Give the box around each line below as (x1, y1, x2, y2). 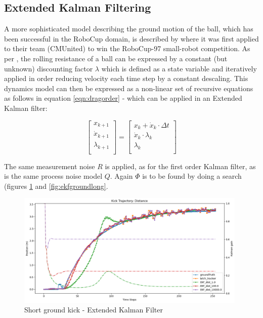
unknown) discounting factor (4, 63, 93, 73)
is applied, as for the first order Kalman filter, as (105, 161, 256, 171)
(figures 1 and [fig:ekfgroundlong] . (4, 180, 108, 191)
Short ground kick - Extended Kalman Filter (24, 304, 163, 315)
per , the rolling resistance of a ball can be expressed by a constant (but (4, 53, 228, 63)
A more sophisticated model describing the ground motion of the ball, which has (4, 23, 253, 34)
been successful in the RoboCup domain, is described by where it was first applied (4, 33, 259, 44)
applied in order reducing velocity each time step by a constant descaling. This (4, 73, 248, 84)
